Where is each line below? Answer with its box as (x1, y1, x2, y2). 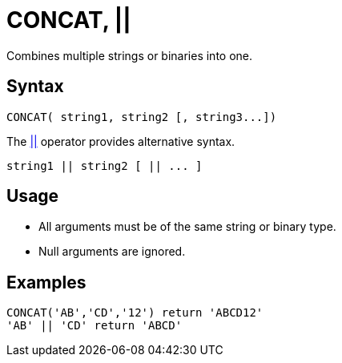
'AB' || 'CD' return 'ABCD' (6, 319, 183, 333)
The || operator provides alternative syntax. (6, 134, 235, 148)
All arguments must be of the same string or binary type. (38, 220, 336, 234)
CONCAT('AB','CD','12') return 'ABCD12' (6, 306, 264, 320)
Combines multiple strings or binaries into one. (6, 48, 253, 63)
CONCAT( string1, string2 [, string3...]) (6, 110, 277, 123)
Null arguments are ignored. (38, 244, 186, 259)
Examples (6, 272, 87, 292)
